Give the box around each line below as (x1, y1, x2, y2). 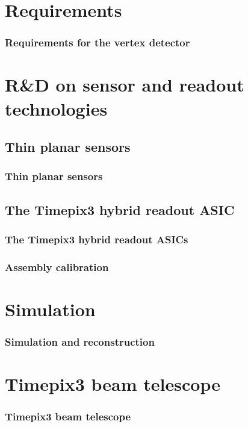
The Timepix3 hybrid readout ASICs (5, 232, 188, 247)
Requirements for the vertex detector (5, 35, 190, 50)
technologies (5, 96, 108, 120)
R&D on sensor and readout (5, 72, 244, 97)
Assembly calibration (5, 259, 109, 274)
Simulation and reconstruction (5, 334, 155, 349)
